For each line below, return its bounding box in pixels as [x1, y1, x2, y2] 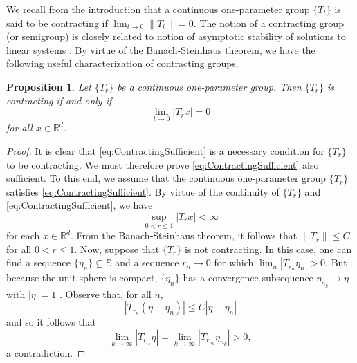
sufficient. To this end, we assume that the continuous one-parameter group [6, 171, 327, 185]
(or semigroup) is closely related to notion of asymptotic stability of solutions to [6, 29, 346, 44]
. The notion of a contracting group [193, 15, 344, 30]
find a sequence [6, 255, 71, 270]
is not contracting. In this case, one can [184, 241, 352, 256]
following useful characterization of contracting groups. [6, 56, 239, 71]
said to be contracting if [6, 15, 108, 30]
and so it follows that [6, 315, 97, 329]
